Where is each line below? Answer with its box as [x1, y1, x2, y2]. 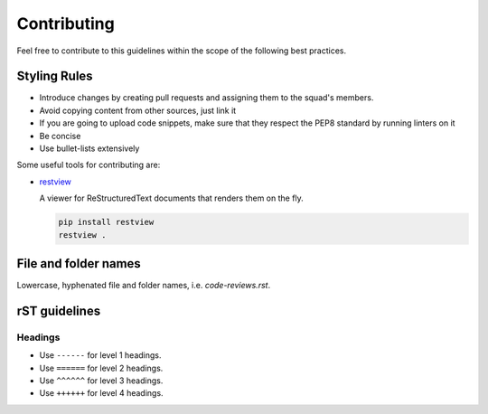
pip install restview [58, 217, 155, 228]
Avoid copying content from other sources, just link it [39, 105, 237, 116]
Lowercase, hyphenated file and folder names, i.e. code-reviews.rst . [16, 280, 271, 291]
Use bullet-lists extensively [39, 143, 140, 154]
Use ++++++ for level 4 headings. [39, 388, 164, 399]
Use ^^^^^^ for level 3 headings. [39, 375, 164, 386]
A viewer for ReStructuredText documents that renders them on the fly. [39, 193, 305, 203]
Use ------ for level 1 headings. [39, 350, 162, 361]
